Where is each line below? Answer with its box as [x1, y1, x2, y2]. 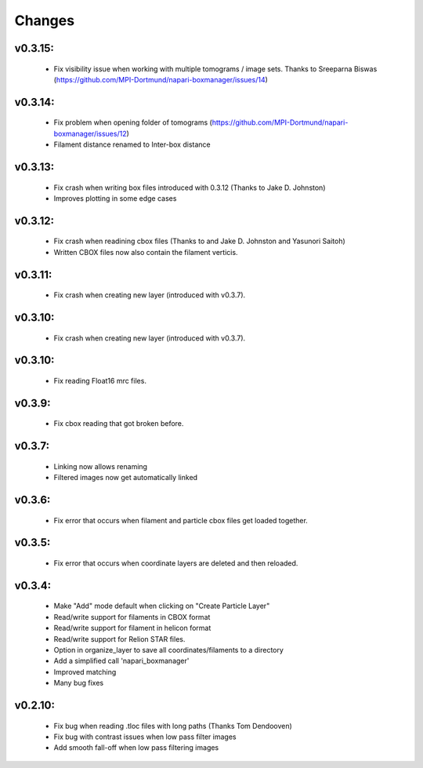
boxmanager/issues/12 [53, 129, 127, 138]
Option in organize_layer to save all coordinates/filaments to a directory [53, 645, 284, 654]
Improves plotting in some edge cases [53, 193, 177, 203]
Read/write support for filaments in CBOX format [53, 612, 211, 621]
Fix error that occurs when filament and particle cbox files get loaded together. [53, 515, 309, 525]
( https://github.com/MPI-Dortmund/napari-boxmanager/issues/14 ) [53, 75, 268, 84]
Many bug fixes [53, 679, 104, 688]
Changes [14, 12, 74, 29]
